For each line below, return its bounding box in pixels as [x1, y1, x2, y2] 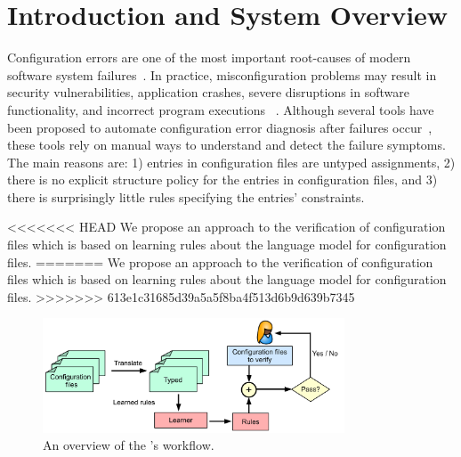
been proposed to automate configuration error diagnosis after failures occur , [7, 118, 433, 136]
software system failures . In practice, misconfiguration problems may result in [7, 65, 437, 84]
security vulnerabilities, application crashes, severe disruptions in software [7, 83, 409, 102]
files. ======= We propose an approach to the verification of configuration [7, 252, 433, 271]
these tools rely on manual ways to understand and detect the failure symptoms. [7, 135, 446, 154]
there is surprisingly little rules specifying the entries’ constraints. [7, 187, 365, 206]
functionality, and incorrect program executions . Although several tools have [7, 100, 434, 118]
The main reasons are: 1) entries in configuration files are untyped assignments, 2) [7, 152, 456, 171]
